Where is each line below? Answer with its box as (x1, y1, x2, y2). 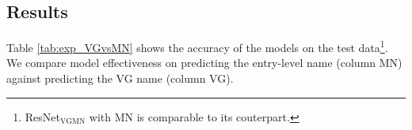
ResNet (25, 108, 60, 124)
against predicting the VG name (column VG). (6, 70, 234, 87)
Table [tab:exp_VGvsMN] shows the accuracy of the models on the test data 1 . (6, 37, 388, 55)
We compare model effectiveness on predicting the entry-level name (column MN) (6, 54, 402, 71)
